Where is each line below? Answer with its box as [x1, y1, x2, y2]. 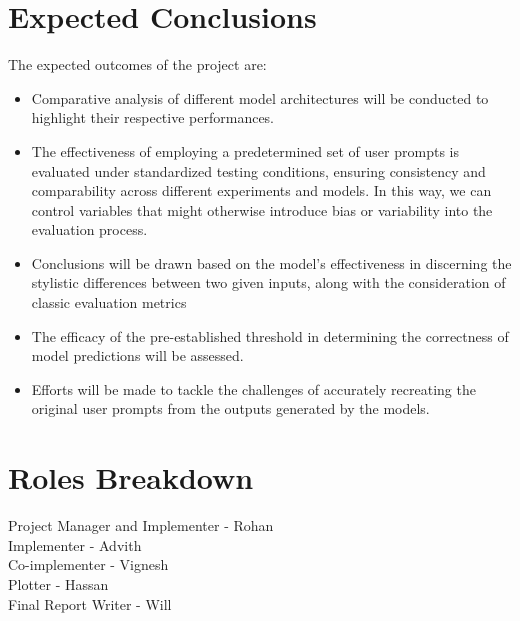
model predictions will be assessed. [31, 345, 244, 366]
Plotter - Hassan [8, 573, 109, 594]
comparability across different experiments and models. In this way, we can [31, 180, 492, 201]
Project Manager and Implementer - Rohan [8, 515, 274, 536]
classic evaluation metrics [31, 292, 187, 313]
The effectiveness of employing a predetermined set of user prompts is [31, 140, 459, 161]
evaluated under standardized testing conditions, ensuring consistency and [31, 160, 486, 181]
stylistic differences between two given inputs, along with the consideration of [31, 272, 506, 293]
